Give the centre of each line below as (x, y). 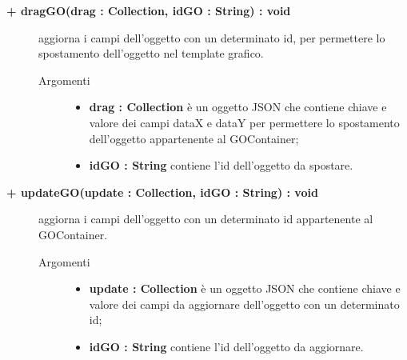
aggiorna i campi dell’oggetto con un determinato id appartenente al (206, 219)
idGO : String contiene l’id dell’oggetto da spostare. (221, 165)
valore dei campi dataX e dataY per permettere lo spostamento (244, 122)
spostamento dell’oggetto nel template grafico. (151, 53)
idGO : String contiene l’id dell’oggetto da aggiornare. (226, 346)
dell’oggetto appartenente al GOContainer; (194, 138)
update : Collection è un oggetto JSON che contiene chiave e (245, 288)
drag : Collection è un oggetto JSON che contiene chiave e (238, 107)
